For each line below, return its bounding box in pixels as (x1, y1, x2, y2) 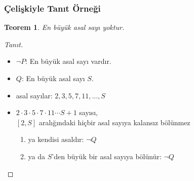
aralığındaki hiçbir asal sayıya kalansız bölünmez (38, 117, 190, 127)
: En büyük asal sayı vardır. (25, 56, 111, 66)
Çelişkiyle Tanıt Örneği (4, 2, 101, 14)
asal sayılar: (16, 90, 53, 100)
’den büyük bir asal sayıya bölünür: (52, 151, 162, 161)
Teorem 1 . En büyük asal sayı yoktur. (4, 22, 125, 32)
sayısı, (79, 107, 98, 118)
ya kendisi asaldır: (28, 134, 84, 144)
